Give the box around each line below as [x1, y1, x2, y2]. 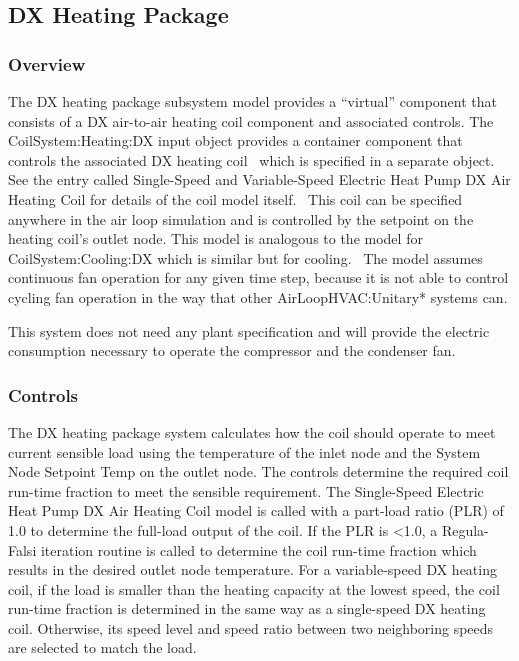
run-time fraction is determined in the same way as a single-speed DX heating [8, 598, 486, 619]
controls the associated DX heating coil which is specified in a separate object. [8, 149, 495, 170]
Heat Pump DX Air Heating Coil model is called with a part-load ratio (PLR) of [8, 500, 504, 521]
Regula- [441, 519, 489, 540]
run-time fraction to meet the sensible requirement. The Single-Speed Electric [8, 480, 484, 501]
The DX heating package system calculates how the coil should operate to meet [8, 421, 496, 442]
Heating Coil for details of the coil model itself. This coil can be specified [8, 188, 463, 209]
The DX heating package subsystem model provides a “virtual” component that [8, 91, 498, 111]
